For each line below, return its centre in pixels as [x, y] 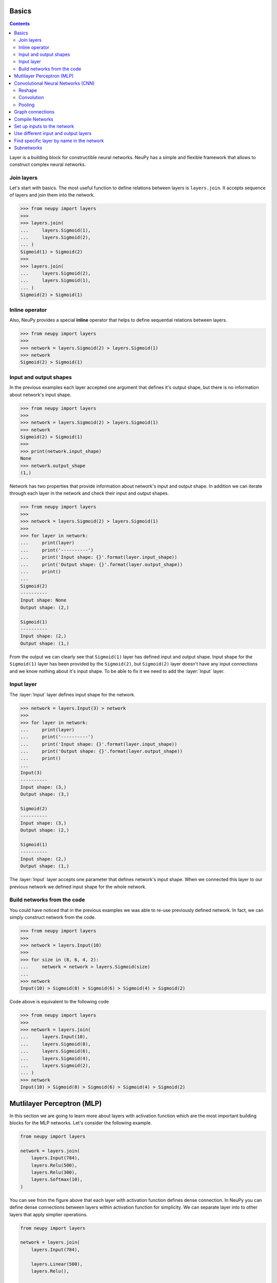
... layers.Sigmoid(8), [55, 1044]
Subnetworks [28, 148]
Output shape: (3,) [45, 794]
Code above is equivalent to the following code [59, 1002]
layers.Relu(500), [54, 1165]
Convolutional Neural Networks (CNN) [54, 83]
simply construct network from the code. [53, 917]
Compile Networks [34, 119]
